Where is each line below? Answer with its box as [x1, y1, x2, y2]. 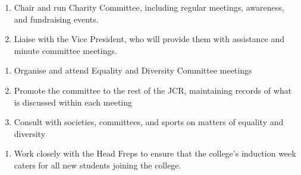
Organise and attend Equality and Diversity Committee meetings [14, 64, 252, 77]
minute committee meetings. [14, 44, 117, 56]
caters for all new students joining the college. [14, 158, 181, 171]
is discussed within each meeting [14, 96, 133, 108]
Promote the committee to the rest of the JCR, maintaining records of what [14, 84, 292, 96]
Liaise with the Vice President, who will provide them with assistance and [14, 33, 285, 45]
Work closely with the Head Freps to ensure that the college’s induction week [14, 147, 296, 160]
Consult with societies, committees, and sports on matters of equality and [14, 116, 284, 128]
